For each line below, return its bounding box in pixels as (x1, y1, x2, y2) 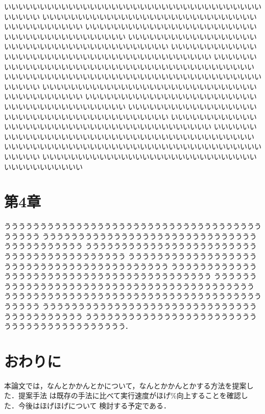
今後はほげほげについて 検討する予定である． (18, 400, 171, 411)
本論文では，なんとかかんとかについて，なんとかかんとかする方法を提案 (4, 380, 247, 391)
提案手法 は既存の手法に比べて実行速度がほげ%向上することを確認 (18, 390, 241, 401)
